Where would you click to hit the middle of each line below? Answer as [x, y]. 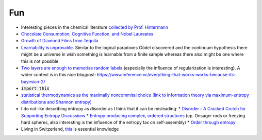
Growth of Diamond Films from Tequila [60, 41]
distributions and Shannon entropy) [57, 102]
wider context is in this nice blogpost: [58, 75]
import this [35, 88]
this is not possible [40, 61]
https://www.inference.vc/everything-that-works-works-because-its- [166, 75]
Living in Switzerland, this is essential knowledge [70, 129]
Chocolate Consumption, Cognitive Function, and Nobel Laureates [87, 34]
